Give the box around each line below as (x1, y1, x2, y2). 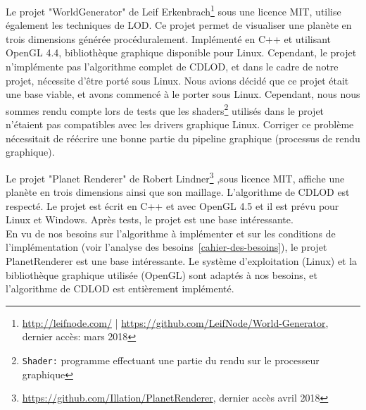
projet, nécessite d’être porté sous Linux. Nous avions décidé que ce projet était (6, 73, 349, 87)
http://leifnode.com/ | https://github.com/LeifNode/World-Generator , (22, 315, 329, 330)
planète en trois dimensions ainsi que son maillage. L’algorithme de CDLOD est (6, 185, 350, 199)
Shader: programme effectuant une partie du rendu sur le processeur (22, 353, 320, 368)
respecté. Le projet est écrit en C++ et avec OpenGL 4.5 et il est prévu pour (6, 198, 339, 213)
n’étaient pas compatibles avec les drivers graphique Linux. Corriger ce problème (6, 117, 354, 132)
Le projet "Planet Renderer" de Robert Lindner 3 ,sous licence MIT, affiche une (6, 168, 345, 185)
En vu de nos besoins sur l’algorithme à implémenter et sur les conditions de (6, 225, 336, 240)
